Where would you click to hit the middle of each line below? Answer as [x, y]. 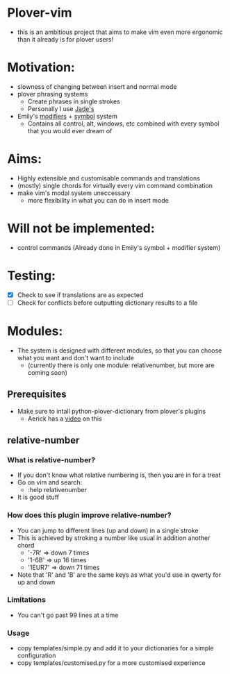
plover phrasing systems [52, 94]
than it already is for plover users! [65, 39]
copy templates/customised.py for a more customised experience [112, 663]
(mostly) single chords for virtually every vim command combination [115, 185]
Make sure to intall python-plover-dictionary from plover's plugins [112, 411]
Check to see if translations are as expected [80, 295]
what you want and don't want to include [75, 357]
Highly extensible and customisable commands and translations [108, 178]
